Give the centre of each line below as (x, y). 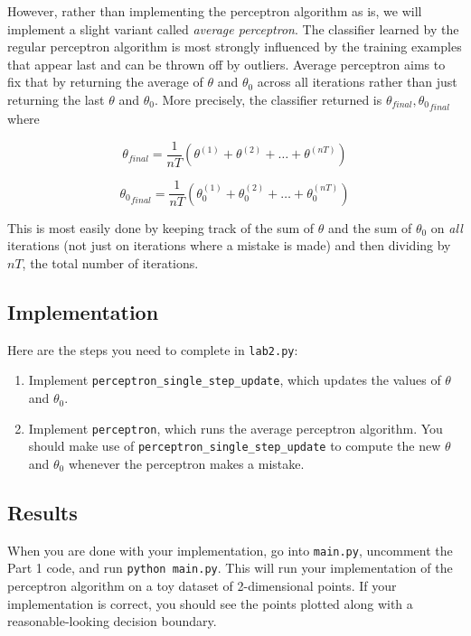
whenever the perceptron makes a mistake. (186, 463)
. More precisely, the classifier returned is (268, 99)
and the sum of (370, 227)
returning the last (56, 99)
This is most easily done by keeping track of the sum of (161, 227)
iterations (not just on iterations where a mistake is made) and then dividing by (229, 245)
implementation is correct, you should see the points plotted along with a (210, 603)
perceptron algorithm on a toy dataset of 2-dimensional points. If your (202, 586)
